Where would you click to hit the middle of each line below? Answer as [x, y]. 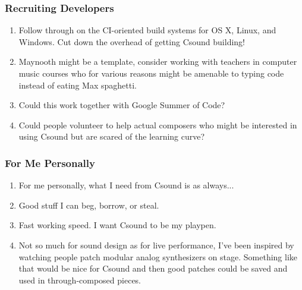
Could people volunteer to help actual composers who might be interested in [158, 124]
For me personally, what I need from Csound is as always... [126, 185]
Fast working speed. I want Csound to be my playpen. [117, 225]
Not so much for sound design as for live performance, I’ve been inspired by [156, 245]
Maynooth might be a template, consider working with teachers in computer [158, 62]
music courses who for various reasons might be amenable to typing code [151, 73]
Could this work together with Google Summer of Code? [122, 105]
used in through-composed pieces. [80, 280]
